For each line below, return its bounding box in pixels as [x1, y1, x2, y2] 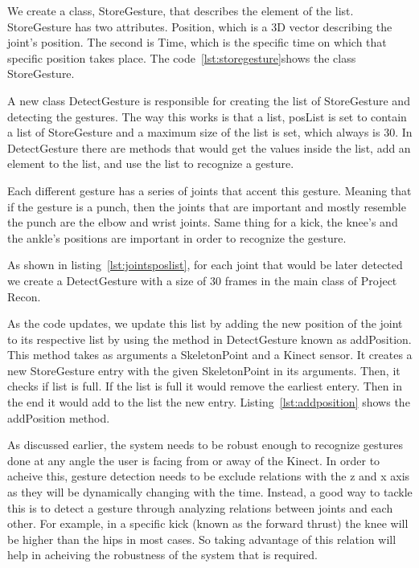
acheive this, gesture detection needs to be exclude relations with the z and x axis [7, 468, 410, 484]
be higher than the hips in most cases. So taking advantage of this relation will [7, 530, 396, 547]
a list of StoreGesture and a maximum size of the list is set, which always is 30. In [7, 124, 413, 141]
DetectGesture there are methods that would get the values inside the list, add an [7, 139, 411, 156]
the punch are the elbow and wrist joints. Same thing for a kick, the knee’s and [7, 214, 398, 231]
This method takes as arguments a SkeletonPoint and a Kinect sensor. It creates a [7, 346, 413, 363]
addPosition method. [7, 409, 110, 426]
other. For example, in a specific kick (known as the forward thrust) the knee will [7, 515, 409, 532]
